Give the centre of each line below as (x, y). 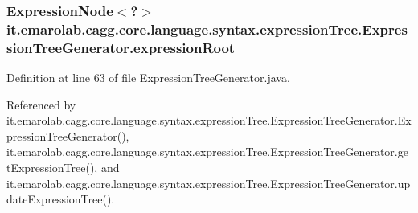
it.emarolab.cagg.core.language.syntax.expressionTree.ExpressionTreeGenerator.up (209, 183)
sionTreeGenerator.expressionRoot (121, 47)
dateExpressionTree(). (61, 199)
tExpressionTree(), (52, 168)
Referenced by (41, 104)
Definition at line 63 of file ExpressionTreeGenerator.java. (148, 78)
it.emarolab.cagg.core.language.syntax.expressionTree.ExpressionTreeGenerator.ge (207, 152)
